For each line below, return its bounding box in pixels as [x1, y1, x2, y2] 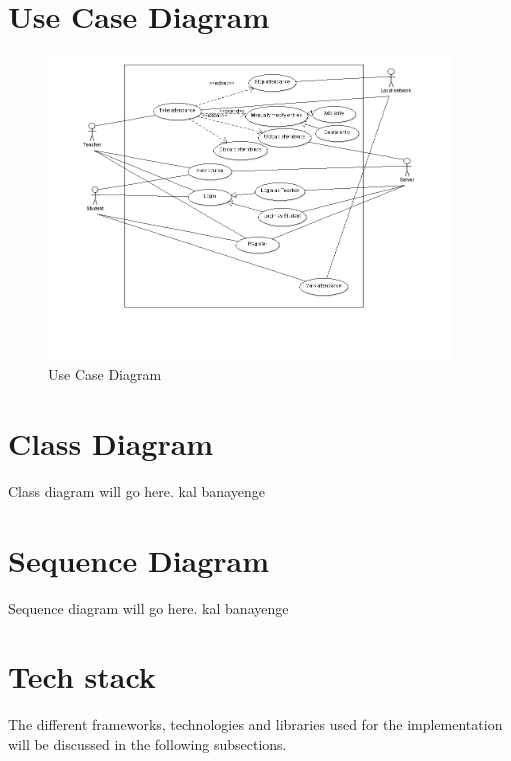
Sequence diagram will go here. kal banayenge [8, 597, 289, 618]
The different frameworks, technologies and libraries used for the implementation [8, 714, 503, 735]
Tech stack [8, 656, 156, 697]
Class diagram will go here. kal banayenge [8, 480, 265, 501]
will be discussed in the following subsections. [8, 733, 287, 754]
